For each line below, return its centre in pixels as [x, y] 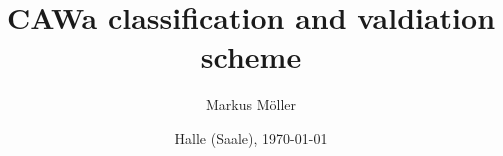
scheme [251, 56]
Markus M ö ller [251, 104]
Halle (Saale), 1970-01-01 [251, 137]
